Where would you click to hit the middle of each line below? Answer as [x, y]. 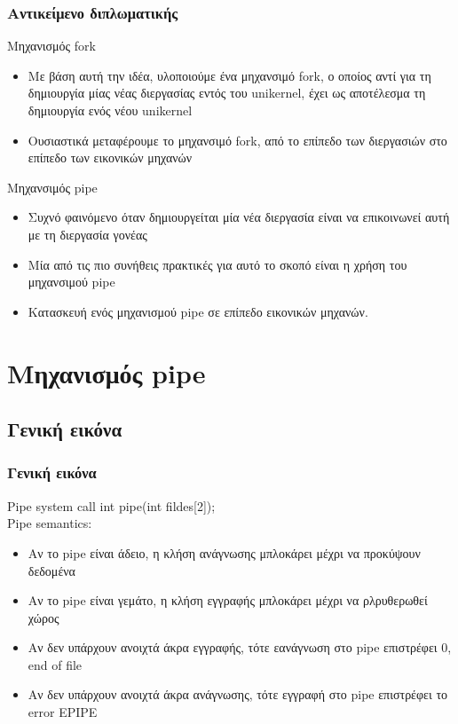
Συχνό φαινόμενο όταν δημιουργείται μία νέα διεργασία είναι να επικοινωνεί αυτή [239, 217]
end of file [55, 664]
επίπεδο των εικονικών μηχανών [110, 157]
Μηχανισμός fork [51, 46]
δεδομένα [51, 570]
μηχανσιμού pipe [71, 282]
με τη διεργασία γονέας [87, 234]
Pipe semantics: [50, 523]
